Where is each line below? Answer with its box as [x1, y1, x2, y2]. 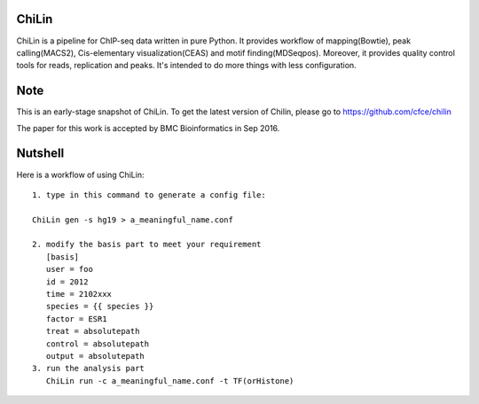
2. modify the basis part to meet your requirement [32, 239, 262, 250]
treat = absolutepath [45, 326, 140, 337]
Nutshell [16, 146, 65, 161]
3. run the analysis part [32, 363, 145, 374]
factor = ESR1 [45, 314, 107, 323]
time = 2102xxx [45, 289, 113, 299]
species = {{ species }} [45, 301, 154, 312]
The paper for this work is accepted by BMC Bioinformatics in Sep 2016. [16, 122, 280, 133]
